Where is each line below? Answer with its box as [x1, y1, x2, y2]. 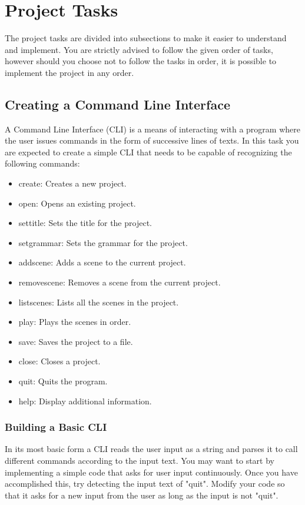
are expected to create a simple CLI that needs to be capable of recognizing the [5, 145, 292, 158]
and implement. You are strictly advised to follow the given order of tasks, [5, 43, 273, 55]
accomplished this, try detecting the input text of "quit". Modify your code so [5, 477, 285, 490]
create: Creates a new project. [18, 177, 127, 190]
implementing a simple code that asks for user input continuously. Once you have [5, 466, 298, 478]
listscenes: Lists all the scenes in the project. [18, 295, 179, 308]
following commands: [5, 157, 80, 170]
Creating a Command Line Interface [5, 95, 230, 113]
